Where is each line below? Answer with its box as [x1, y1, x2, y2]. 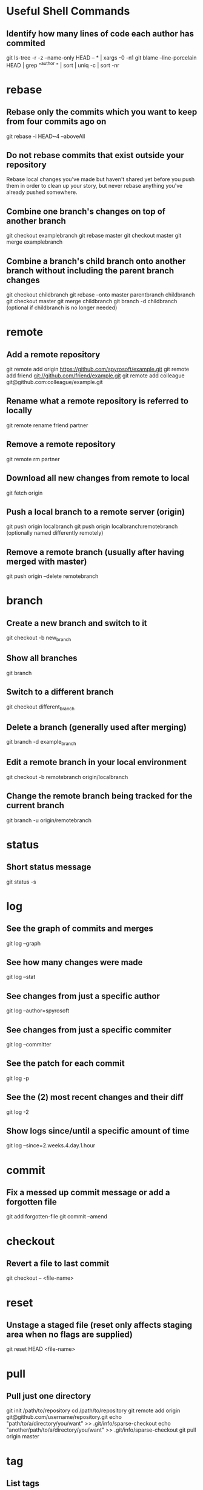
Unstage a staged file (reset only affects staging [6, 1320, 193, 1330]
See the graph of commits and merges [6, 924, 153, 934]
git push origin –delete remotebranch [6, 572, 99, 580]
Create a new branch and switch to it [6, 618, 147, 628]
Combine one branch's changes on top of [6, 206, 165, 216]
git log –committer [6, 1041, 52, 1048]
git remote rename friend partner [6, 421, 88, 429]
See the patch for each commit [6, 1059, 125, 1069]
